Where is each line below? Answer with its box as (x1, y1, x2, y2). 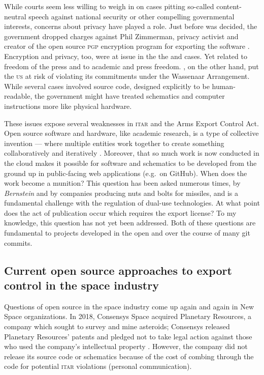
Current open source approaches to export (4, 262, 232, 278)
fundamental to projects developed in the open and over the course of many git (4, 227, 250, 238)
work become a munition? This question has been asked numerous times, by (4, 178, 241, 188)
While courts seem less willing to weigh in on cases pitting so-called (4, 1, 214, 11)
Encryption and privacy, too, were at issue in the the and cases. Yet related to (4, 50, 247, 61)
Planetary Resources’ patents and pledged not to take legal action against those (4, 331, 252, 341)
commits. (4, 237, 32, 248)
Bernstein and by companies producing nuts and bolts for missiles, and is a (4, 187, 239, 198)
